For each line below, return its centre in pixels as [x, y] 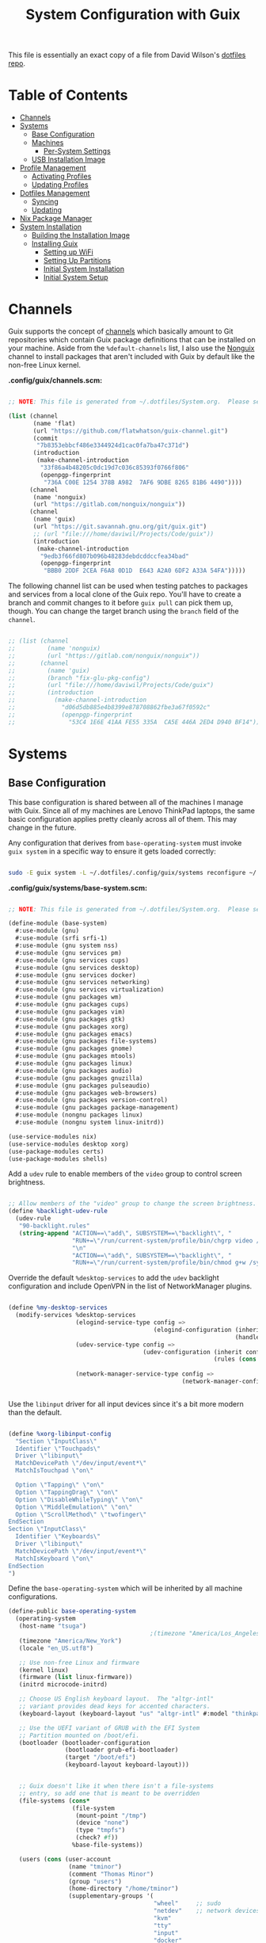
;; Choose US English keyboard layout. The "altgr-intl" [116, 1699]
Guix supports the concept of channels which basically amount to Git [121, 331]
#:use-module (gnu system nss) [67, 946]
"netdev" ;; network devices [207, 1911]
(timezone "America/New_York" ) [70, 1641]
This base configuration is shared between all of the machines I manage [126, 802]
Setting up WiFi [68, 252]
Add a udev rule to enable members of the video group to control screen [125, 1174]
